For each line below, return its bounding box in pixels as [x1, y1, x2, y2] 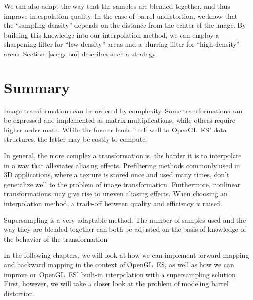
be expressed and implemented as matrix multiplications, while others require [4, 115, 235, 125]
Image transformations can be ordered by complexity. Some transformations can [4, 105, 243, 115]
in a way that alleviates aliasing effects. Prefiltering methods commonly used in [4, 160, 240, 170]
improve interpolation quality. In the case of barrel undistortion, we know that [4, 10, 238, 20]
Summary [4, 77, 70, 97]
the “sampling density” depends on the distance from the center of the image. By [4, 20, 246, 30]
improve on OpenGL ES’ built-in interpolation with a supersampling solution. [4, 269, 237, 279]
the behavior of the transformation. [4, 233, 109, 244]
